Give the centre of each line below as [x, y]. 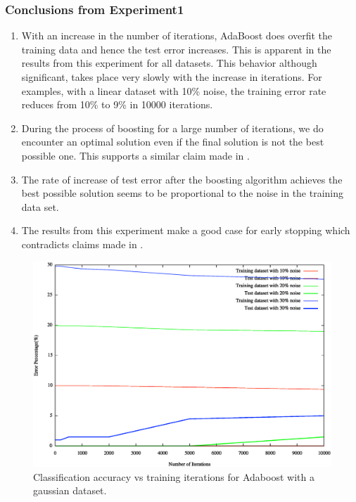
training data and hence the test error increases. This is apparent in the [176, 49]
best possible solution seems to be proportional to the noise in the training [183, 193]
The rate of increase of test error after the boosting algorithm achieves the [182, 179]
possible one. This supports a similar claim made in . [135, 155]
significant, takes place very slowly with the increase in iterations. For [172, 77]
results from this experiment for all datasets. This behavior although [169, 63]
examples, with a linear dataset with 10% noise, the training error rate [174, 90]
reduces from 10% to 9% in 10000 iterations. [117, 104]
